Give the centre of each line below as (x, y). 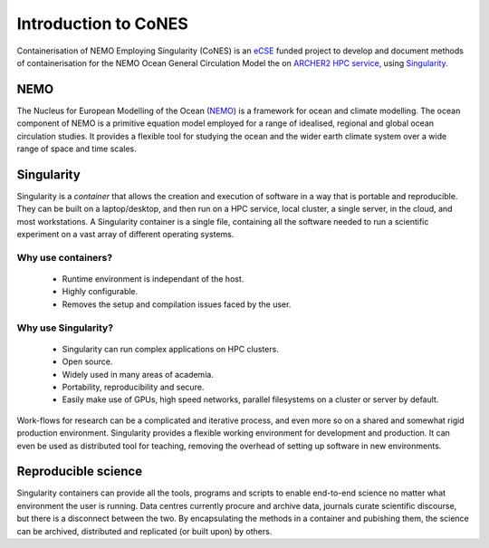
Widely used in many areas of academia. (138, 374)
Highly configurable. (100, 292)
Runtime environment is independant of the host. (153, 279)
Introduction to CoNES (103, 24)
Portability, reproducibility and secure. (133, 387)
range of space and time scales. (77, 149)
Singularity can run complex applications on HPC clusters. (171, 349)
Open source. (87, 361)
